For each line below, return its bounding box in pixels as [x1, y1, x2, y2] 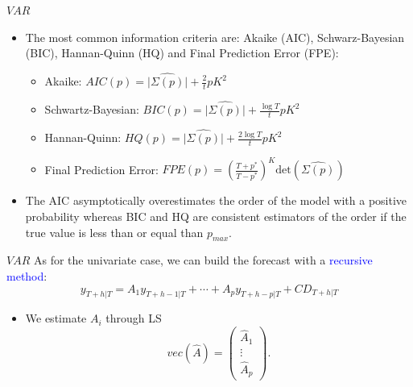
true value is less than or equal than [25, 223, 204, 240]
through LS [105, 310, 162, 327]
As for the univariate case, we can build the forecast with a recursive [33, 252, 373, 268]
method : [6, 268, 47, 284]
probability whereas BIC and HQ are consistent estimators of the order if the [25, 208, 407, 225]
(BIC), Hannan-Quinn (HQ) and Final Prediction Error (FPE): [25, 44, 339, 61]
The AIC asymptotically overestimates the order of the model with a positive [25, 192, 407, 209]
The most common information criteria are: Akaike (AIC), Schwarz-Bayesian [25, 28, 405, 45]
